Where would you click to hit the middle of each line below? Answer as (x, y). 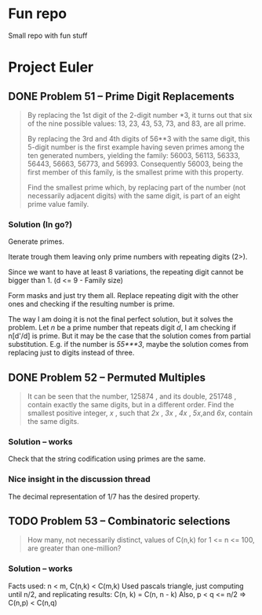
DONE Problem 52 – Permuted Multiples (107, 377)
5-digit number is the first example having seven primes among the (136, 147)
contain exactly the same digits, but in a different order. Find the (131, 405)
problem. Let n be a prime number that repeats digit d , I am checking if (122, 328)
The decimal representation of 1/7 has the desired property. (104, 496)
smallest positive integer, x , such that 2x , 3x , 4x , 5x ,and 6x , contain (140, 413)
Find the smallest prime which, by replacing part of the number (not (136, 187)
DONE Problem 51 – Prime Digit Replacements (121, 96)
